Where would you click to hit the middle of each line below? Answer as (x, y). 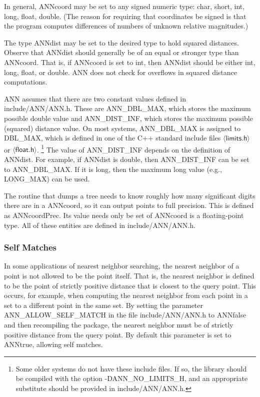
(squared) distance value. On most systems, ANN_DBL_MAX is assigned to (122, 128)
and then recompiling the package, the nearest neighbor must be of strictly (119, 324)
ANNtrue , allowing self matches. (53, 344)
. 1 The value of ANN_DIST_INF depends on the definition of (133, 148)
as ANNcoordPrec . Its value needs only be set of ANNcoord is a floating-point (124, 215)
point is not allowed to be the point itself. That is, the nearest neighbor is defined (129, 275)
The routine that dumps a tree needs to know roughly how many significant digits (130, 195)
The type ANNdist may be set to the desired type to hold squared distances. (121, 42)
